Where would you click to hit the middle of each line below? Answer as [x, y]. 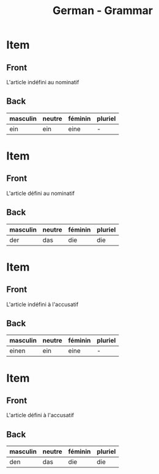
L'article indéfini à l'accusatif [43, 304]
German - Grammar [103, 11]
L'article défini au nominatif [41, 193]
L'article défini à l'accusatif [40, 415]
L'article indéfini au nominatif [43, 82]
